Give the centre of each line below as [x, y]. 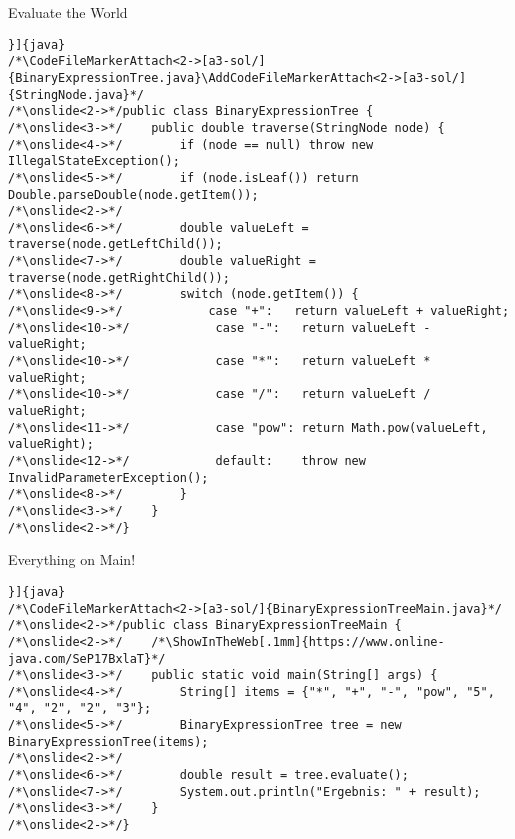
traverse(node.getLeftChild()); [115, 244]
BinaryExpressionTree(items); [108, 741]
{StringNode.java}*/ [76, 94]
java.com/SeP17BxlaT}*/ [87, 658]
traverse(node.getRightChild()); [119, 277]
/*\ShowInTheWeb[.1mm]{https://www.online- [298, 641]
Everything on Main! [72, 559]
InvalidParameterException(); [108, 477]
